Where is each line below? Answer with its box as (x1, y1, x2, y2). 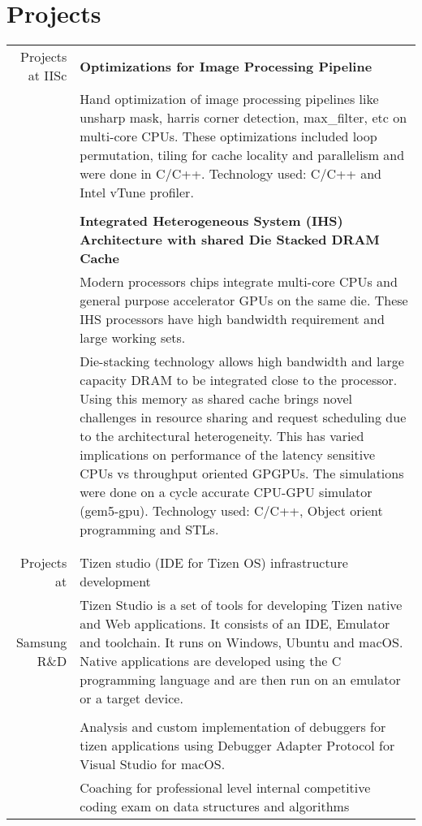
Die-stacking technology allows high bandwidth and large (80, 352, 404, 371)
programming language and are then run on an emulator (80, 670, 401, 690)
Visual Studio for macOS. (80, 755, 226, 774)
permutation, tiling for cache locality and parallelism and (80, 145, 405, 165)
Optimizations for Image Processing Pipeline (80, 56, 372, 76)
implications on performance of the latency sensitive (80, 445, 376, 465)
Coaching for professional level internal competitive (80, 778, 371, 798)
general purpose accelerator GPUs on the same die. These (80, 291, 408, 310)
